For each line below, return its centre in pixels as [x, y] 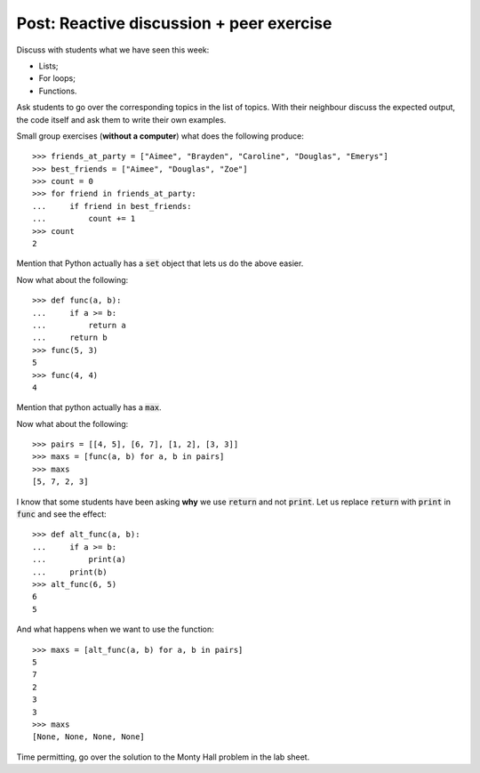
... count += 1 [84, 219]
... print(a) [79, 560]
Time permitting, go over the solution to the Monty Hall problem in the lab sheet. [163, 757]
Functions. [58, 91]
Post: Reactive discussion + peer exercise [174, 23]
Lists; [48, 66]
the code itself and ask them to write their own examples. [121, 119]
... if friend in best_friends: [112, 206]
